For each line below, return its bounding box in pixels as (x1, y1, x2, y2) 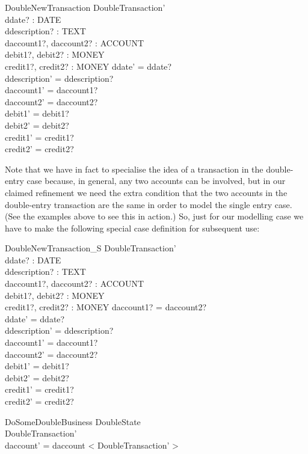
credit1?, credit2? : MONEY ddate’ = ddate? (5, 60, 172, 72)
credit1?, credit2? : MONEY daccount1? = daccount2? (5, 301, 207, 313)
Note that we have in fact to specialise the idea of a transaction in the (5, 162, 263, 175)
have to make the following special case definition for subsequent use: (5, 221, 260, 234)
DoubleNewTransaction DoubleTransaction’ (5, 1, 165, 13)
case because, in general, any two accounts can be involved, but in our (26, 174, 286, 187)
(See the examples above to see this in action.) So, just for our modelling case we (5, 210, 304, 222)
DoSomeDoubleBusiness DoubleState (5, 415, 141, 428)
